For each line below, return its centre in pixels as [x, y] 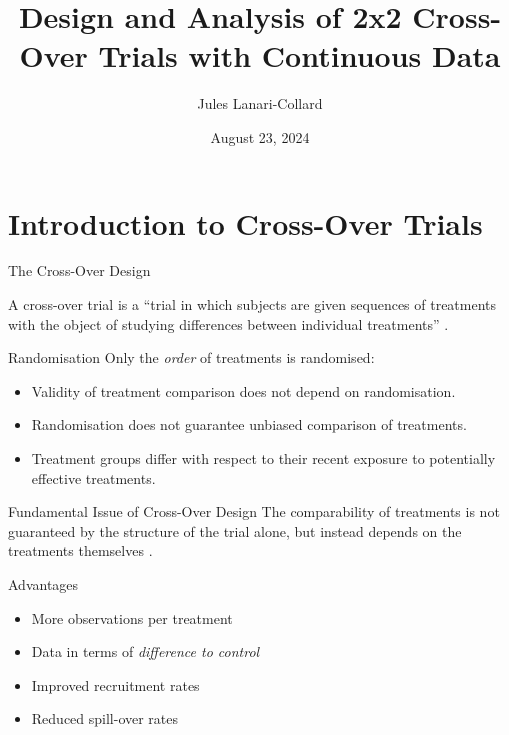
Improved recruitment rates [115, 684]
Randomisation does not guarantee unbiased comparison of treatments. [249, 424]
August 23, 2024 [260, 136]
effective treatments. [93, 477]
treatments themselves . [80, 550]
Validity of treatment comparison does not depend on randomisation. [243, 390]
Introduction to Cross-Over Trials [245, 222]
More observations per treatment [132, 617]
